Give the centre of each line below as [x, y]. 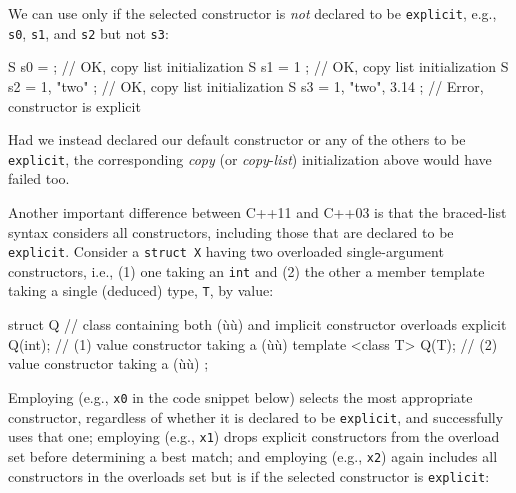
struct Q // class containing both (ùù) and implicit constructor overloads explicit [257, 324]
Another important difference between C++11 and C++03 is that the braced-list [257, 211]
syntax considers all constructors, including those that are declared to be [231, 231]
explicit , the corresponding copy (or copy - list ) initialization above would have [250, 158]
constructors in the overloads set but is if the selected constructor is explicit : [249, 475]
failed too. [39, 178]
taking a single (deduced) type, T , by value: [141, 290]
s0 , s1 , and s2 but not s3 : [88, 32]
